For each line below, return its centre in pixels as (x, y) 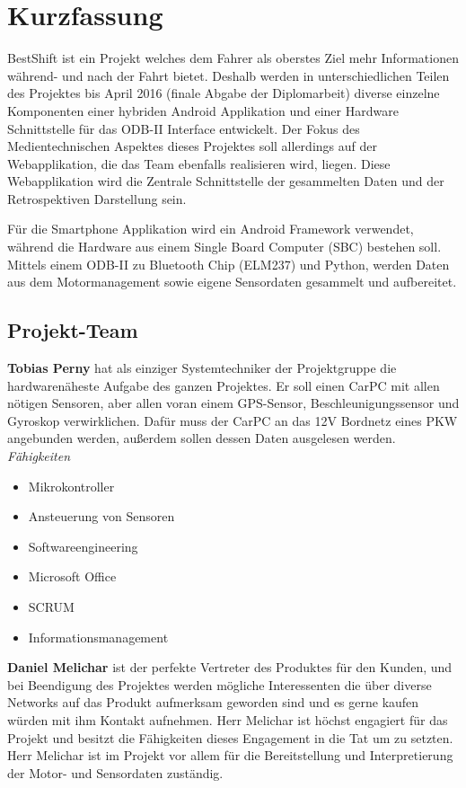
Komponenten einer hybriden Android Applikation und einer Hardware (203, 110)
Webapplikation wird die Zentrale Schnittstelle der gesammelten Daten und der (226, 181)
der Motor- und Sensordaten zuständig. (115, 772)
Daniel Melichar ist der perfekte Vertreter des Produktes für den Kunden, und (230, 667)
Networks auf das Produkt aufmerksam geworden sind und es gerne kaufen (213, 702)
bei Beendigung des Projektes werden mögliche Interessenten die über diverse (220, 684)
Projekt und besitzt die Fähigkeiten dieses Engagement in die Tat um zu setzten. (230, 737)
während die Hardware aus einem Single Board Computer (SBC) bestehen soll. (224, 247)
